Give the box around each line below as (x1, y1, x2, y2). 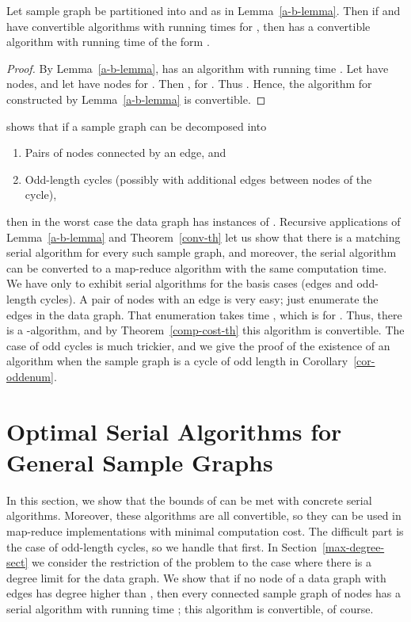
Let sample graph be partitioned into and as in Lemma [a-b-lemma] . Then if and (6, 2, 401, 18)
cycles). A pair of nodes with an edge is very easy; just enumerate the (40, 290, 379, 307)
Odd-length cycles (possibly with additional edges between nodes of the (25, 170, 372, 187)
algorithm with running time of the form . (6, 33, 210, 50)
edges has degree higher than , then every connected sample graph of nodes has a (6, 585, 401, 601)
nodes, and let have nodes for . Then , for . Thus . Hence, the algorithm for (6, 75, 372, 92)
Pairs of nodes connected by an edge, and (25, 144, 226, 161)
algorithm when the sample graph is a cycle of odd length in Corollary (6, 353, 348, 369)
